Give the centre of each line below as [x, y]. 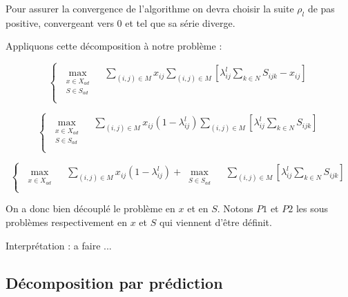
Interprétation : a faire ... [59, 245]
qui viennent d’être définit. [215, 222]
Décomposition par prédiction [114, 282]
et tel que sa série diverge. [180, 22]
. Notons [235, 208]
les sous [312, 208]
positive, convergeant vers [60, 22]
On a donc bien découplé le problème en [90, 208]
